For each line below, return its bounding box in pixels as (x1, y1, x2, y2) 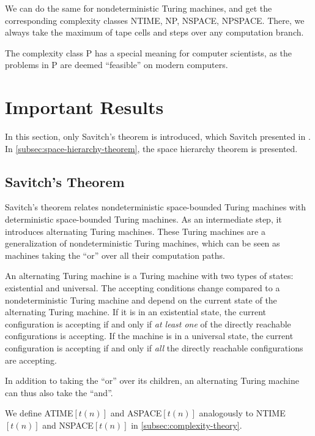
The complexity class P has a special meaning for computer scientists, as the (5, 46, 292, 59)
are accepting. (5, 353, 57, 366)
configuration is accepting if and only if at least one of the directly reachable (5, 317, 291, 330)
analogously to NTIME (199, 407, 286, 419)
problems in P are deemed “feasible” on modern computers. (5, 58, 228, 71)
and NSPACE (42, 418, 94, 431)
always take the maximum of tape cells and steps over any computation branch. (5, 26, 304, 39)
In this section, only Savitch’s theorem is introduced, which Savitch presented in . (5, 130, 311, 143)
